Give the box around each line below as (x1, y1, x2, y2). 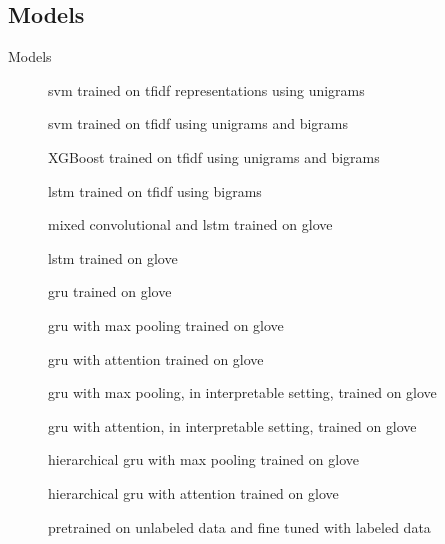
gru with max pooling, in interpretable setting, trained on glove (48, 382, 437, 403)
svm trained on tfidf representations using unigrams (48, 79, 365, 100)
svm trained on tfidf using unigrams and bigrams (48, 113, 348, 134)
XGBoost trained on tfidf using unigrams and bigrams (48, 146, 380, 167)
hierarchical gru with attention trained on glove (48, 482, 339, 503)
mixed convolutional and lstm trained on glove (48, 214, 333, 235)
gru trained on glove (48, 281, 172, 302)
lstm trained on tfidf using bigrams (48, 180, 262, 201)
